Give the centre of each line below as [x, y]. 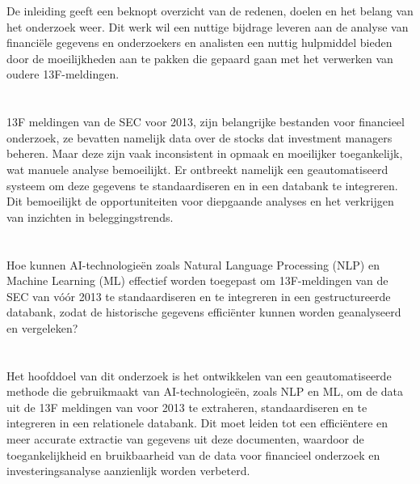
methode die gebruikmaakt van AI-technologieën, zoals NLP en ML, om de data [205, 391]
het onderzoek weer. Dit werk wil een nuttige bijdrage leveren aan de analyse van [208, 26]
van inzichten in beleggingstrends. [90, 217]
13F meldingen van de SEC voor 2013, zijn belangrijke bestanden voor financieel [206, 122]
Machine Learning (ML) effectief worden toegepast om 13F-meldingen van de [197, 280]
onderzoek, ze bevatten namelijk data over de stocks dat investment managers [199, 137]
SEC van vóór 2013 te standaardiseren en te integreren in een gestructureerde [199, 296]
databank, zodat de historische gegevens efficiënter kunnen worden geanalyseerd [204, 312]
